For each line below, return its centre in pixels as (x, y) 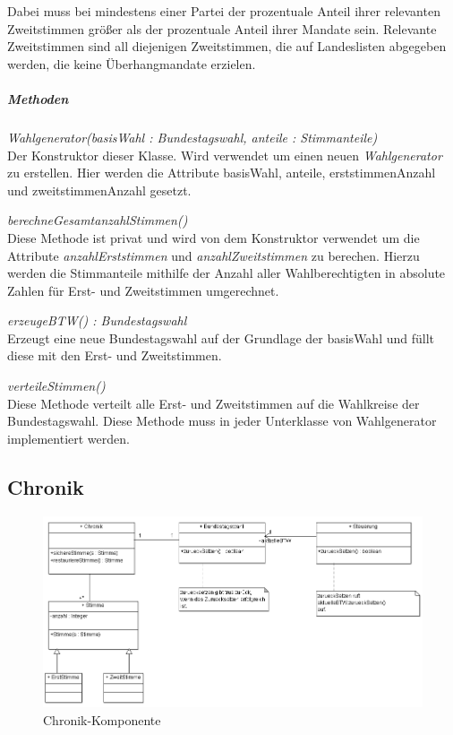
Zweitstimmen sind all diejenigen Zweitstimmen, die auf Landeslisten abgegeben (227, 46)
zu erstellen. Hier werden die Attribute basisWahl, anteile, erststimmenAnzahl (222, 173)
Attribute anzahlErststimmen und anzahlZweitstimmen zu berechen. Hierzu (214, 255)
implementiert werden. (68, 438)
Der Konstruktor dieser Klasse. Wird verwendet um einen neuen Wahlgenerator (225, 155)
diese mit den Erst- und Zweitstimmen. (115, 355)
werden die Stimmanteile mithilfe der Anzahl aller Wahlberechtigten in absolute (226, 273)
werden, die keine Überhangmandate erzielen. (132, 63)
